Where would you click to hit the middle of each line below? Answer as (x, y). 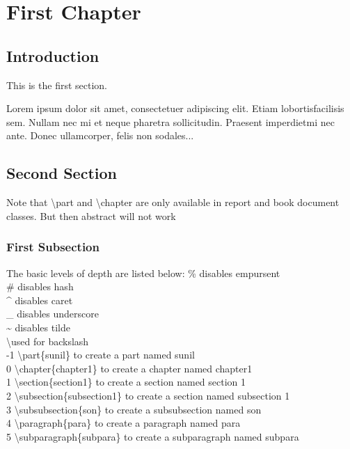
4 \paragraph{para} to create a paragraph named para (124, 423)
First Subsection (53, 247)
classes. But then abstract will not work (91, 215)
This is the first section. (57, 85)
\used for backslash (48, 341)
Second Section (62, 173)
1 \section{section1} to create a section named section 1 (126, 382)
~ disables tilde (38, 327)
